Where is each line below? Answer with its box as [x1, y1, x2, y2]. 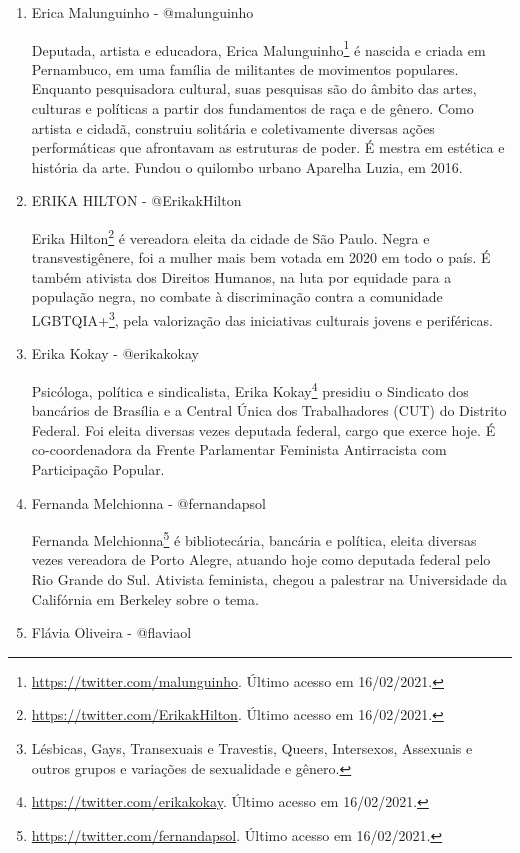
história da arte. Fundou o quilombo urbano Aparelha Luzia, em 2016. [31, 156, 463, 177]
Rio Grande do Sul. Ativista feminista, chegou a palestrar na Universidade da [31, 568, 508, 589]
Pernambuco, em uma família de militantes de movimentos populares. [31, 58, 459, 79]
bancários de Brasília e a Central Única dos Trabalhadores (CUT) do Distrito [31, 400, 507, 421]
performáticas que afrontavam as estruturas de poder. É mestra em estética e [31, 137, 505, 158]
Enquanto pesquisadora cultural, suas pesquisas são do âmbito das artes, [31, 78, 477, 99]
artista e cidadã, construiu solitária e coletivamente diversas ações [31, 117, 435, 138]
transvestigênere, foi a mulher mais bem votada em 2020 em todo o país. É [31, 247, 491, 268]
